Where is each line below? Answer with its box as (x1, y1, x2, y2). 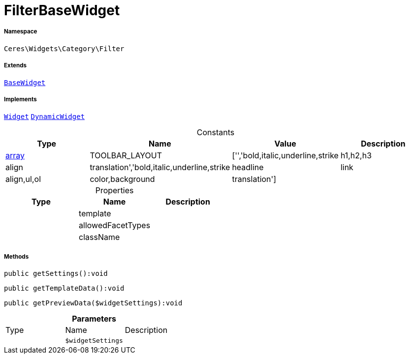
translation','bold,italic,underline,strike (90, 162, 230, 173)
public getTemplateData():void (4, 284, 125, 293)
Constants (196, 127, 235, 138)
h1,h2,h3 (340, 150, 372, 161)
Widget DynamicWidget (4, 113, 85, 121)
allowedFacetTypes (79, 220, 151, 231)
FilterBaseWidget (4, 2, 120, 19)
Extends (4, 62, 27, 69)
